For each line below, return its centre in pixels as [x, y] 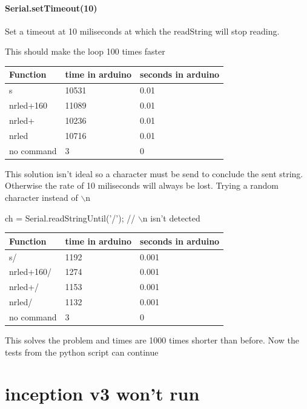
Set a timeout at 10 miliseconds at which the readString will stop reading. [142, 31]
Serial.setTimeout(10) [51, 8]
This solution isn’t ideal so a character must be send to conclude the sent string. [154, 173]
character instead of [41, 197]
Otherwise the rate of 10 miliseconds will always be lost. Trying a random [142, 185]
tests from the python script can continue [82, 352]
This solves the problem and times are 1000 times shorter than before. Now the [152, 340]
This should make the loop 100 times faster [85, 51]
